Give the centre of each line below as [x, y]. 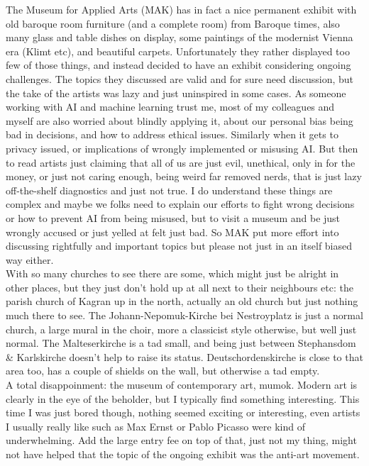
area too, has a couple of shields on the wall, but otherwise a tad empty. [163, 371]
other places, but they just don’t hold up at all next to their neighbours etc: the [180, 287]
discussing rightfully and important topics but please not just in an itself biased [179, 246]
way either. [30, 259]
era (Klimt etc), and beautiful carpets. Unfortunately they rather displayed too [178, 51]
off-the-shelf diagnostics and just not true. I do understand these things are [169, 190]
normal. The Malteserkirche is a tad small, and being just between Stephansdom [181, 343]
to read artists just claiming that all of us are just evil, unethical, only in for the [181, 162]
